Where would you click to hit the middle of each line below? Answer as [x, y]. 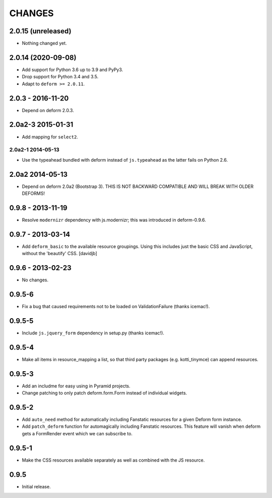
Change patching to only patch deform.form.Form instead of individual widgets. [105, 393]
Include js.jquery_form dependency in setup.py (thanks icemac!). [93, 333]
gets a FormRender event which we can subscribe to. [77, 433]
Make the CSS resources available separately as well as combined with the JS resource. [113, 460]
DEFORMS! [33, 193]
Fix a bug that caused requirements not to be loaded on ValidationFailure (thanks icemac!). [116, 307]
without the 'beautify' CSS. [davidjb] [60, 254]
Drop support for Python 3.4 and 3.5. [60, 77]
